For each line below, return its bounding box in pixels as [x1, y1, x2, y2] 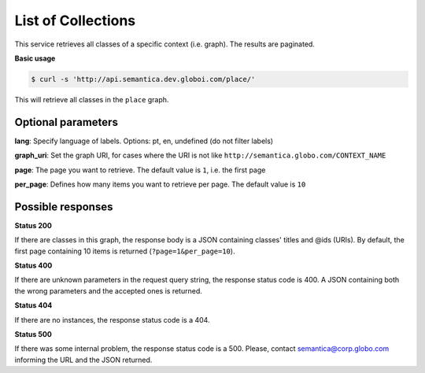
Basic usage [14, 54, 56, 63]
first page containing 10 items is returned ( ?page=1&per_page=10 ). [14, 246, 235, 256]
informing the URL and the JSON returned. [14, 355, 153, 364]
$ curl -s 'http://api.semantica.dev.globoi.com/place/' [31, 75, 256, 83]
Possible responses [14, 200, 113, 213]
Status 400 [14, 260, 53, 271]
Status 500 [14, 330, 53, 339]
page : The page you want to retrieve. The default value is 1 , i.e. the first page [14, 165, 266, 175]
